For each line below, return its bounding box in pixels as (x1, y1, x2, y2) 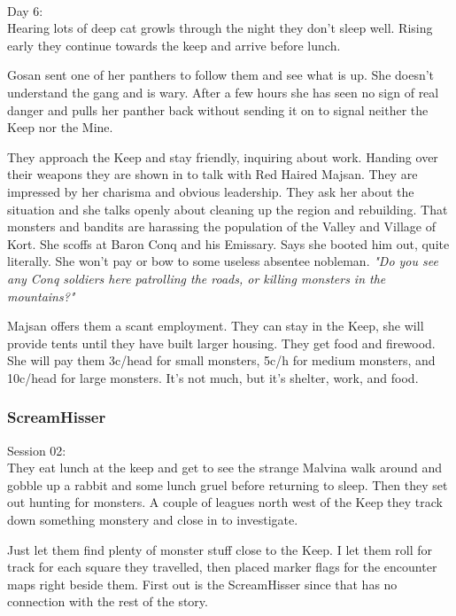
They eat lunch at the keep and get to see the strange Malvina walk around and (7, 458, 442, 477)
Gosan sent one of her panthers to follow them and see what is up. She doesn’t (7, 66, 435, 84)
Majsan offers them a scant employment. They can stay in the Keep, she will (7, 316, 424, 335)
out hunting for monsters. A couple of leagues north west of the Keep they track (7, 493, 444, 511)
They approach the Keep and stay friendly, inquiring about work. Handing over (7, 147, 438, 166)
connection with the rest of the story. (7, 592, 208, 611)
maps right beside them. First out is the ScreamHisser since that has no (7, 574, 398, 593)
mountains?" (7, 286, 75, 305)
